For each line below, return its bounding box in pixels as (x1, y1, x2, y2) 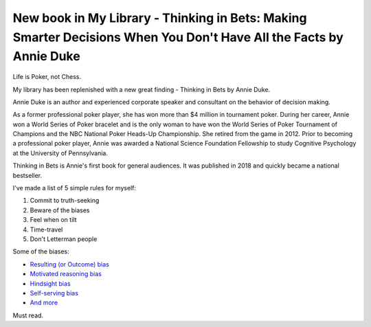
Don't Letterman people (30, 235, 98, 243)
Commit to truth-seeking (30, 196, 100, 205)
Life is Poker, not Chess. (12, 73, 82, 81)
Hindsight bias (30, 279, 71, 288)
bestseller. (12, 171, 43, 179)
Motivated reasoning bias (30, 270, 102, 278)
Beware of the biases (30, 206, 90, 214)
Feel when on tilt (30, 216, 77, 224)
